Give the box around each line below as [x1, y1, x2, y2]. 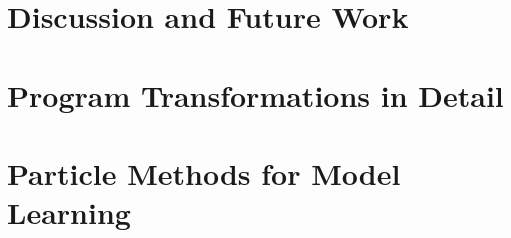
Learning [7, 192, 131, 233]
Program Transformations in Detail [7, 74, 504, 115]
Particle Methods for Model [7, 152, 401, 193]
